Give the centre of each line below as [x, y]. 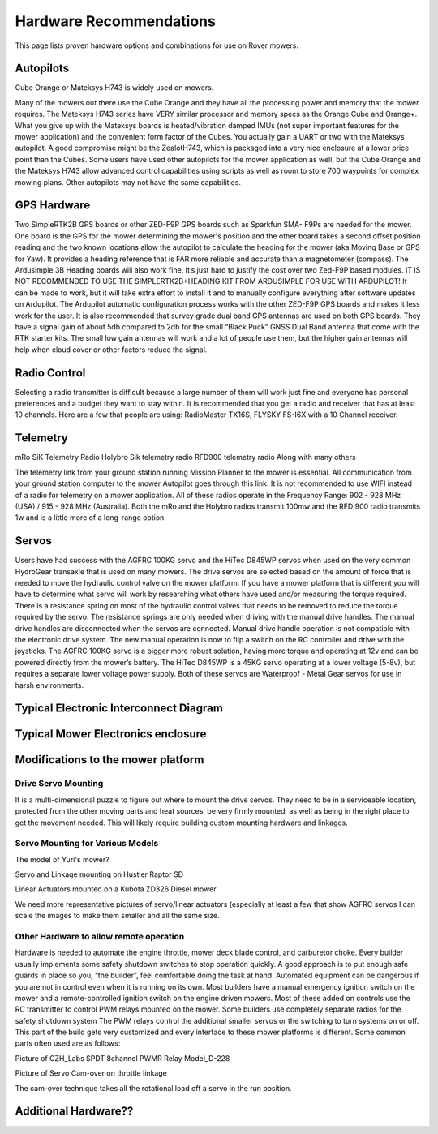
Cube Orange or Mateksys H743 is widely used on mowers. [114, 88]
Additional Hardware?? [74, 1111]
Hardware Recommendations [116, 21]
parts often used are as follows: [68, 1043]
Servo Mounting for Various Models [87, 844]
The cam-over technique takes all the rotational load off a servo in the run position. [153, 1088]
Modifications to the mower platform [109, 760]
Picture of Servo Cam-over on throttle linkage [91, 1073]
